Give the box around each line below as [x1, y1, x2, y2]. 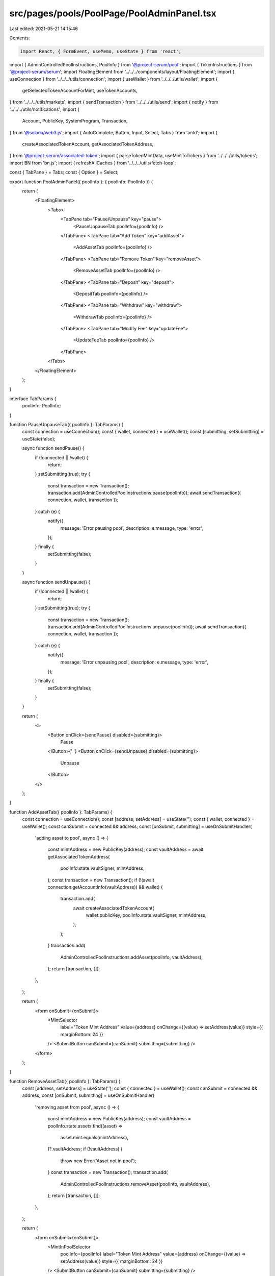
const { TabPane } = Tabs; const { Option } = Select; [9, 169, 119, 176]
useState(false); [22, 435, 56, 441]
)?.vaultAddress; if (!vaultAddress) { [47, 1146, 123, 1152]
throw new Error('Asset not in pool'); [60, 1158, 136, 1164]
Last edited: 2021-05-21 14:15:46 [9, 26, 78, 32]
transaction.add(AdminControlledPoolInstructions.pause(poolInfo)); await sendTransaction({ [47, 490, 241, 496]
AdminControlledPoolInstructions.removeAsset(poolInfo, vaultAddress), [60, 1181, 211, 1187]
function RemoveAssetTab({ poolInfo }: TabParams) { [9, 1078, 121, 1084]
